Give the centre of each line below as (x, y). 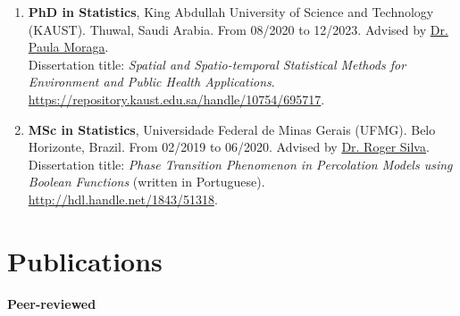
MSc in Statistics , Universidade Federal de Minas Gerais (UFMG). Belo (232, 129)
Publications (85, 260)
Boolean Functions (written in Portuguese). (146, 182)
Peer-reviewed (52, 303)
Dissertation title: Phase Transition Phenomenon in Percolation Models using (240, 164)
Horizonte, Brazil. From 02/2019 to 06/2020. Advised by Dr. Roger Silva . (229, 147)
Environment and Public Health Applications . (151, 82)
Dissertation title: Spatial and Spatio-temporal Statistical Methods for (217, 64)
